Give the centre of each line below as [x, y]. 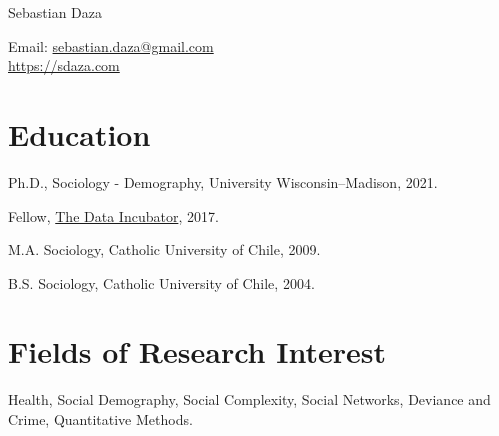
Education [79, 133]
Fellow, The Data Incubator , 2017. [113, 215]
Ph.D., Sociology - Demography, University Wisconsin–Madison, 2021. [223, 181]
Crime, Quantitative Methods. [100, 419]
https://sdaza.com [64, 65]
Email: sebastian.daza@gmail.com [111, 45]
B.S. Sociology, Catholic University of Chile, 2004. [161, 282]
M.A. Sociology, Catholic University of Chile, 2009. [164, 249]
